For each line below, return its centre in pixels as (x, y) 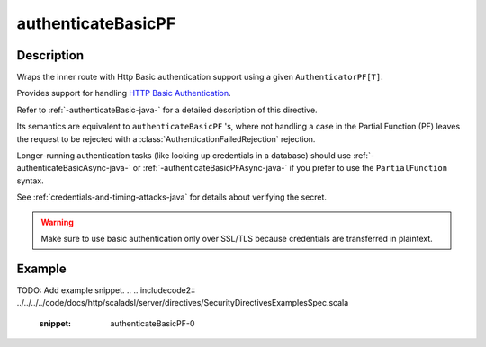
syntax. (30, 181)
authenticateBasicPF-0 (153, 323)
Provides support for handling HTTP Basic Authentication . (124, 93)
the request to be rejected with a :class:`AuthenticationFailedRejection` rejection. (166, 138)
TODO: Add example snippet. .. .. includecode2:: (106, 290)
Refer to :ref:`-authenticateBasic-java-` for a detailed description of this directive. (167, 110)
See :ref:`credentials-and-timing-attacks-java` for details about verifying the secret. (172, 197)
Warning (57, 222)
